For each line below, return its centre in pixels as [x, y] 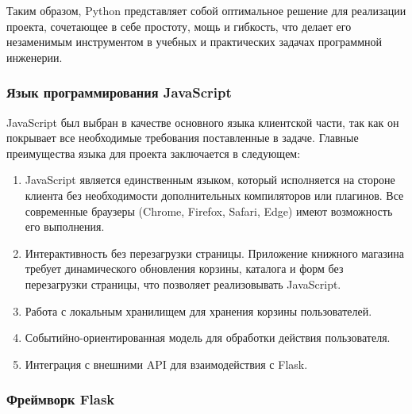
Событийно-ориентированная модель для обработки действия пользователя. [208, 337]
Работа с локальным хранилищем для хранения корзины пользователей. [198, 310]
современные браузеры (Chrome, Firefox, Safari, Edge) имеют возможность [209, 211]
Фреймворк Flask [61, 399]
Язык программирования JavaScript [119, 92]
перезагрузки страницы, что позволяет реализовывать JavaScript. [183, 284]
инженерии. [35, 57]
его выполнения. [65, 226]
